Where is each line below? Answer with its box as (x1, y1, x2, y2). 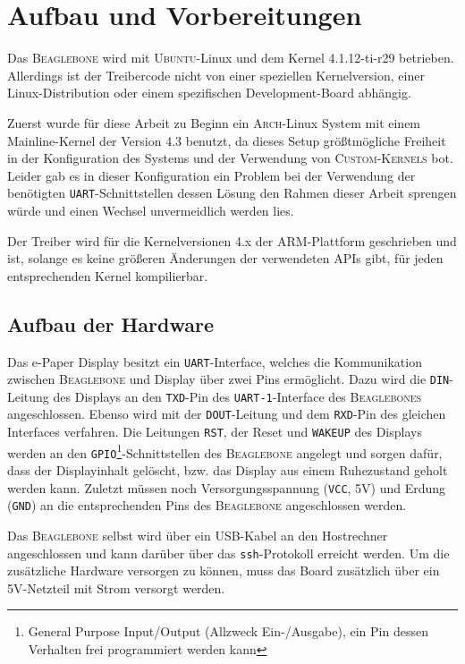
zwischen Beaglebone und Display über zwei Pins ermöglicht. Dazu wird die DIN (7, 370, 450, 388)
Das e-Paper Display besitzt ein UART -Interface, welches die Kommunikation (7, 352, 422, 370)
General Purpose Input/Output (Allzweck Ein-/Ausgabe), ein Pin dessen (28, 622, 428, 641)
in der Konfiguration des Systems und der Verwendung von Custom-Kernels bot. (7, 149, 453, 167)
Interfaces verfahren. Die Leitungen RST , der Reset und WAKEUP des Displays (7, 422, 422, 441)
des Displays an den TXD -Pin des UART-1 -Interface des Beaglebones (53, 387, 422, 405)
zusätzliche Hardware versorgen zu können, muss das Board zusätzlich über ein (7, 561, 440, 580)
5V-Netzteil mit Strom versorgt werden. (7, 578, 225, 597)
